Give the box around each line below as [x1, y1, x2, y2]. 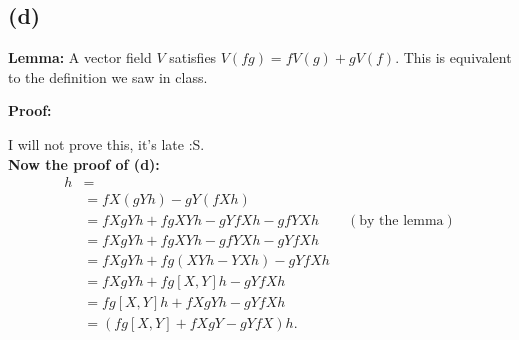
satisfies [169, 47, 217, 68]
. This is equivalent [395, 47, 512, 68]
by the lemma [359, 214, 444, 229]
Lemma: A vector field [8, 47, 152, 68]
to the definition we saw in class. [8, 66, 208, 87]
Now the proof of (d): [8, 153, 160, 174]
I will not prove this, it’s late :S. [8, 133, 205, 154]
